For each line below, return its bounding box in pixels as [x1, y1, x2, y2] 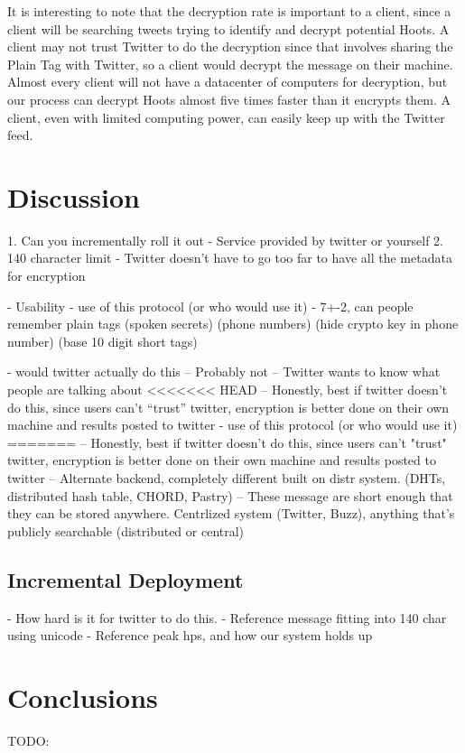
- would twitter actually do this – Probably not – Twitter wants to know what [7, 362, 441, 381]
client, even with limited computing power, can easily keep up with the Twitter [7, 107, 445, 126]
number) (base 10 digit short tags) [7, 331, 198, 350]
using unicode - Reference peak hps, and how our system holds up [7, 626, 373, 645]
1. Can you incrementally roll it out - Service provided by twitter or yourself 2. [7, 230, 443, 249]
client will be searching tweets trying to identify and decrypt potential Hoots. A [7, 19, 450, 38]
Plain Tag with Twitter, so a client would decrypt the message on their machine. [7, 54, 453, 73]
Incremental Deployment [7, 565, 244, 593]
